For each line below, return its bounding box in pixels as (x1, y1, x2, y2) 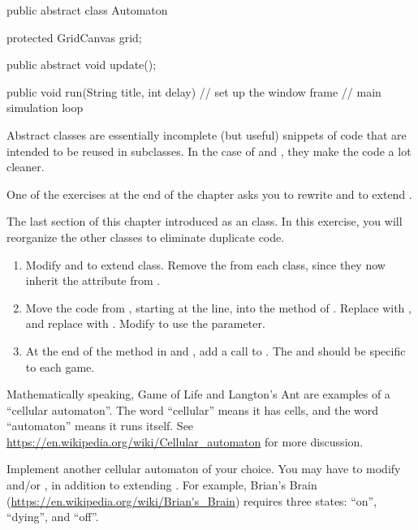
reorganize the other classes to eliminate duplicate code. (6, 228, 285, 245)
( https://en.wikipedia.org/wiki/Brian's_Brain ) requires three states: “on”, (6, 492, 377, 509)
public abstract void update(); (6, 56, 157, 73)
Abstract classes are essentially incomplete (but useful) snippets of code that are (6, 126, 407, 143)
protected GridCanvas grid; (6, 28, 142, 45)
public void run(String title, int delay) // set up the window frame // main (6, 83, 381, 100)
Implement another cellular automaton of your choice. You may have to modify (6, 460, 401, 477)
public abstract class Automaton (6, 2, 168, 18)
